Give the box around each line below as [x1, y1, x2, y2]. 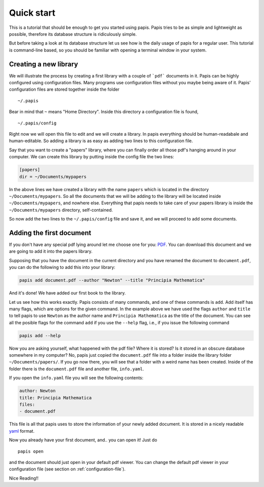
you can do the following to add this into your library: [9, 265, 116, 270]
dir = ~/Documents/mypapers [19, 174, 87, 179]
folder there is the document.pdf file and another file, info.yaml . [9, 365, 144, 372]
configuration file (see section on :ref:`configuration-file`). [9, 466, 126, 472]
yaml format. [9, 428, 35, 434]
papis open [18, 448, 44, 454]
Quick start [9, 7, 56, 18]
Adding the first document [9, 228, 91, 237]
